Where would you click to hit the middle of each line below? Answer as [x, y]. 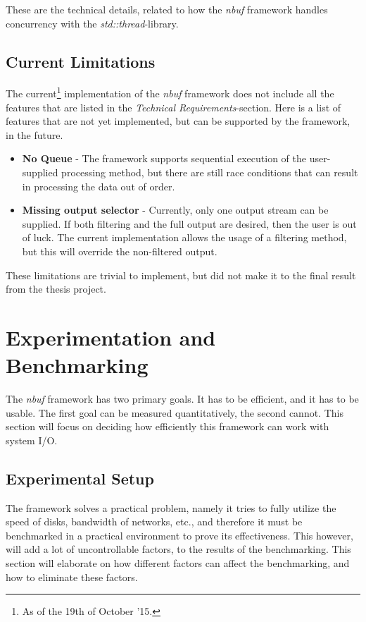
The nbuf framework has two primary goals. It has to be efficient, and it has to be [182, 399]
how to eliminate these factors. [72, 577]
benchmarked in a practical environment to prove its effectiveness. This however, [179, 535]
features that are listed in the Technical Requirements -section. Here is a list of [173, 107]
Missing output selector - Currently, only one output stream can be [175, 210]
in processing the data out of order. [99, 186]
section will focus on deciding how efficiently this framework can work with [168, 426]
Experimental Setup [80, 478]
